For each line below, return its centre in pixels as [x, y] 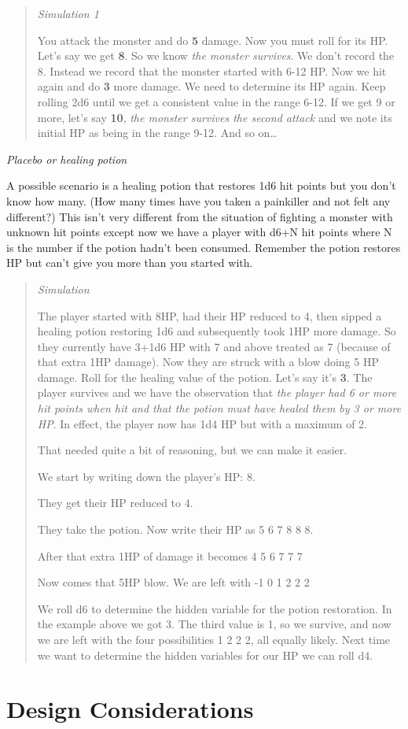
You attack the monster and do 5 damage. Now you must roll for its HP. [213, 40]
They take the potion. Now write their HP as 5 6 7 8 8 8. [175, 529]
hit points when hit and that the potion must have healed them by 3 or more [219, 408]
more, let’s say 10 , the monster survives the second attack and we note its [215, 117]
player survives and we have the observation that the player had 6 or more [217, 392]
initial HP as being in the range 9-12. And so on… [157, 133]
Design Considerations [130, 709]
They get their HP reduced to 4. [115, 503]
